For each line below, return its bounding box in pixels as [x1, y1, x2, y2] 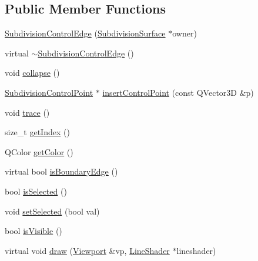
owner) [172, 27, 197, 39]
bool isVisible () [5, 225, 62, 237]
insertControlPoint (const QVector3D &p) [102, 86, 254, 98]
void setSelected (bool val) [5, 205, 100, 217]
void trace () [5, 106, 50, 118]
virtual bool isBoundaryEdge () [5, 165, 118, 178]
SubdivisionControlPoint [5, 86, 93, 98]
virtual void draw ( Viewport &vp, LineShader [5, 244, 170, 256]
